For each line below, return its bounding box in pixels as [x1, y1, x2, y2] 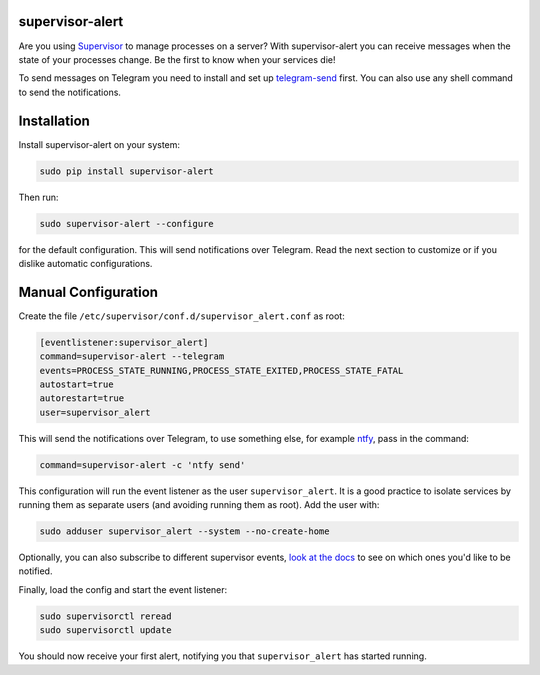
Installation [18, 112, 90, 129]
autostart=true [39, 378, 114, 390]
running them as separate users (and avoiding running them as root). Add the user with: [18, 499, 380, 511]
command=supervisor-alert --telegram [39, 351, 225, 362]
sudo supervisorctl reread [39, 610, 172, 622]
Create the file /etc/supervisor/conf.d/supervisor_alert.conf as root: [18, 310, 345, 322]
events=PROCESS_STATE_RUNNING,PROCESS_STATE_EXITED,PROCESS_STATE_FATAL [39, 365, 404, 376]
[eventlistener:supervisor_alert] [39, 336, 209, 348]
